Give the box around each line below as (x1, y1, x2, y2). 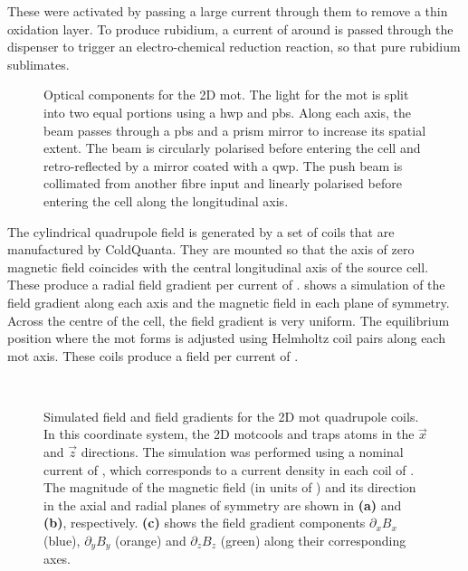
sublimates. (7, 54, 70, 73)
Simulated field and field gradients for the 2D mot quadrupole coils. (43, 406, 419, 425)
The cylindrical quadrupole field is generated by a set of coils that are (7, 222, 395, 241)
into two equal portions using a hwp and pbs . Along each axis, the (43, 102, 412, 121)
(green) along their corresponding (220, 531, 406, 550)
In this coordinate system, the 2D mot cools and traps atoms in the (43, 424, 415, 443)
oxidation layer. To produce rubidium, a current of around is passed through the (7, 19, 454, 38)
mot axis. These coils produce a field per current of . (7, 346, 299, 365)
